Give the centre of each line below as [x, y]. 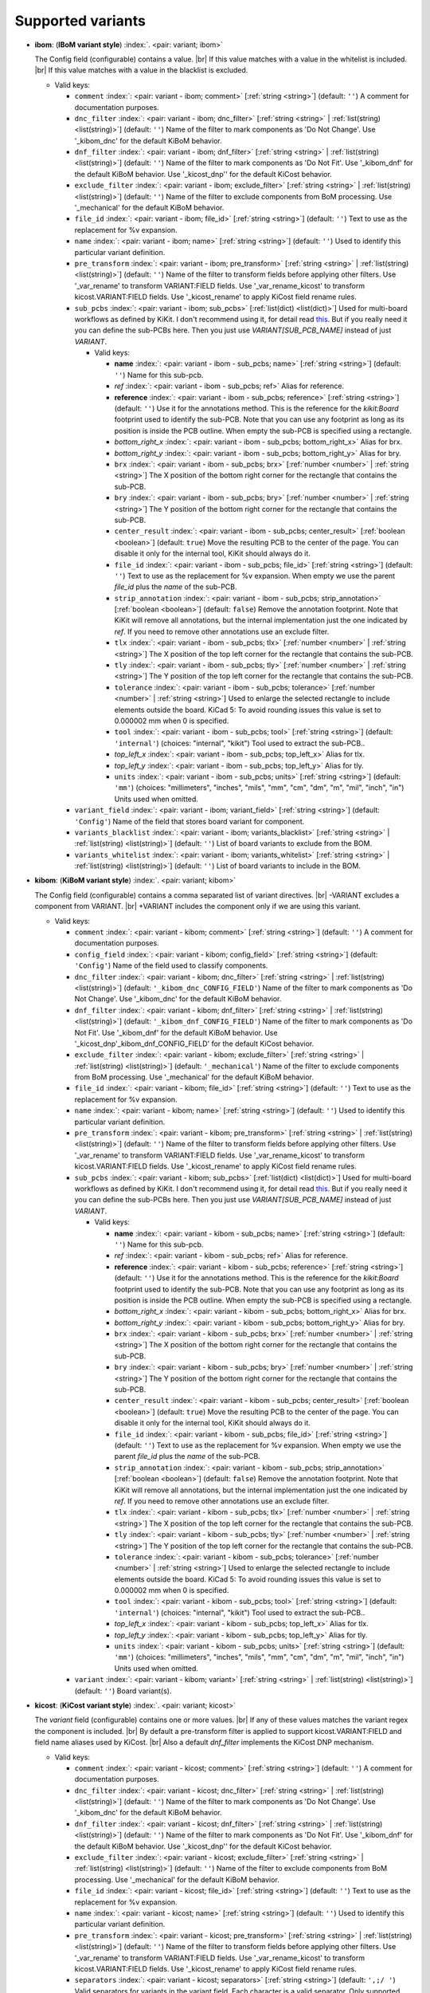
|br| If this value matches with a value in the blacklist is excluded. [141, 70]
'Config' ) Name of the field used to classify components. [171, 965]
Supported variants [80, 21]
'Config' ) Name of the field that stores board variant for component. [190, 821]
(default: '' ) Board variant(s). [123, 1691]
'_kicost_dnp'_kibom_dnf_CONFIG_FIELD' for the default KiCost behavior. [194, 1044]
